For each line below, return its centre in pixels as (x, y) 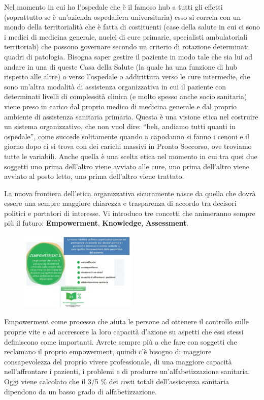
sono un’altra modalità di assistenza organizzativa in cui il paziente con (115, 86)
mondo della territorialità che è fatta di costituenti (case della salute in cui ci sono (132, 27)
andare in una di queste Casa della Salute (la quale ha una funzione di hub (121, 66)
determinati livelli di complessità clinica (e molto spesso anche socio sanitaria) (126, 96)
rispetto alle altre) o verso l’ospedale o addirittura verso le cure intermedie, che (127, 76)
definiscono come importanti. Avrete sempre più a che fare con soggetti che (121, 341)
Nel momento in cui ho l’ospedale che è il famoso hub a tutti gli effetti (113, 7)
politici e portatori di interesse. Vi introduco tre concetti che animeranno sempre (130, 213)
